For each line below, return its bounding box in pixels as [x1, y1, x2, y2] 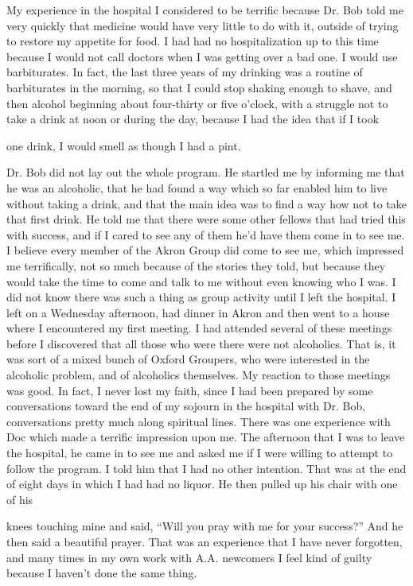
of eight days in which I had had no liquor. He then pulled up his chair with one [6, 475, 398, 492]
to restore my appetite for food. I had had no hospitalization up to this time [6, 33, 379, 49]
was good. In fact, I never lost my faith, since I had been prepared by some [6, 382, 373, 398]
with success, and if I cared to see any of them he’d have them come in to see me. [6, 226, 405, 243]
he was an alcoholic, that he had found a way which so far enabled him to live [6, 179, 388, 196]
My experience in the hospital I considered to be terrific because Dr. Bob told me [6, 2, 403, 17]
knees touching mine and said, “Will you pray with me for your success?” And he [6, 518, 403, 534]
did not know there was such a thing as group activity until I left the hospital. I [6, 289, 396, 305]
